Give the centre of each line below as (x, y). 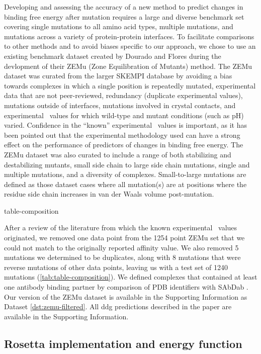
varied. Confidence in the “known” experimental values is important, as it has (126, 125)
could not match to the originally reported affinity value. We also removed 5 (121, 247)
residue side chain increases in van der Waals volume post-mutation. (109, 194)
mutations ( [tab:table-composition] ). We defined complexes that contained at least (131, 277)
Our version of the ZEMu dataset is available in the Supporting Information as (126, 296)
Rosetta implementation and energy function (123, 343)
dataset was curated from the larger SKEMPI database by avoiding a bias (118, 76)
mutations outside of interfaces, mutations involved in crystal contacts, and (120, 105)
